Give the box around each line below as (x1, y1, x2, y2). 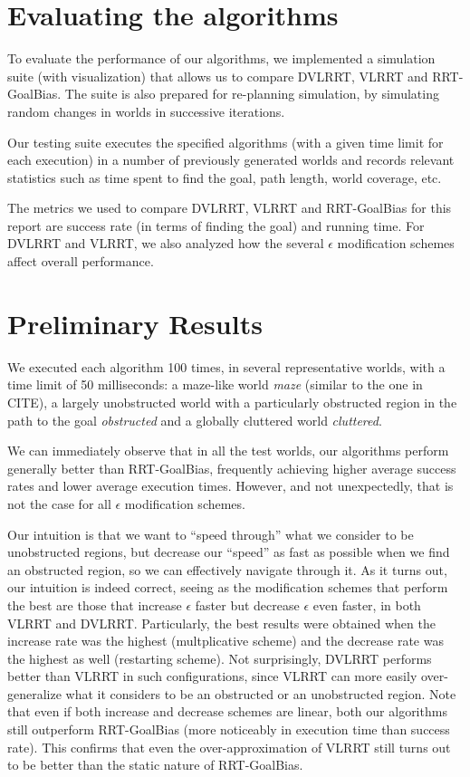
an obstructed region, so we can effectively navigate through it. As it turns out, (7, 560, 447, 579)
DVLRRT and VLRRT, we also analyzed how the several (7, 234, 324, 253)
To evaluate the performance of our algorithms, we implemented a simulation (7, 49, 436, 68)
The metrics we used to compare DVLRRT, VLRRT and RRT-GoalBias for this (7, 198, 452, 217)
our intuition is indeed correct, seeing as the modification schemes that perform (7, 578, 448, 597)
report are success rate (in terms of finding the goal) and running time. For (7, 216, 425, 235)
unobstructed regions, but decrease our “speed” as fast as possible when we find (7, 542, 450, 561)
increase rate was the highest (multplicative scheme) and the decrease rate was (7, 631, 444, 650)
